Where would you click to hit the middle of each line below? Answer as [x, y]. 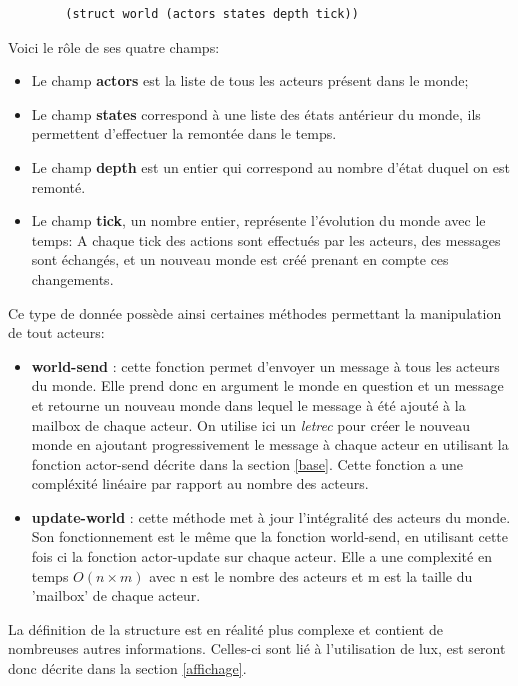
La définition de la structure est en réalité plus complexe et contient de [225, 628]
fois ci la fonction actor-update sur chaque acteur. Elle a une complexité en [261, 556]
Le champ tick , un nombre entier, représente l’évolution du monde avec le [258, 220]
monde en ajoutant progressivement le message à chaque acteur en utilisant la [270, 444]
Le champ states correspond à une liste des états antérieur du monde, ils [256, 113]
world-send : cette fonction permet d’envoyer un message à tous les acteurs [265, 365]
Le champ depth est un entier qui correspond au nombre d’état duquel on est [270, 166]
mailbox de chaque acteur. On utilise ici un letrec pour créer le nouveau [251, 424]
